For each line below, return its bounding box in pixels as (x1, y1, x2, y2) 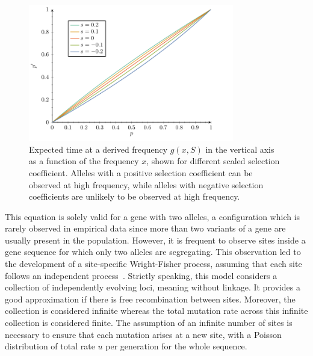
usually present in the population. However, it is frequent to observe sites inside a (5, 233, 306, 246)
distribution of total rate (5, 340, 95, 352)
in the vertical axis (205, 143, 274, 155)
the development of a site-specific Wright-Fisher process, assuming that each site (5, 257, 302, 270)
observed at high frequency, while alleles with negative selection (29, 178, 264, 191)
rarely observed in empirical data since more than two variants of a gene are (5, 222, 286, 235)
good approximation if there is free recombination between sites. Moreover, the (5, 292, 296, 305)
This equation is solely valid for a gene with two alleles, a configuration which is (5, 210, 300, 222)
